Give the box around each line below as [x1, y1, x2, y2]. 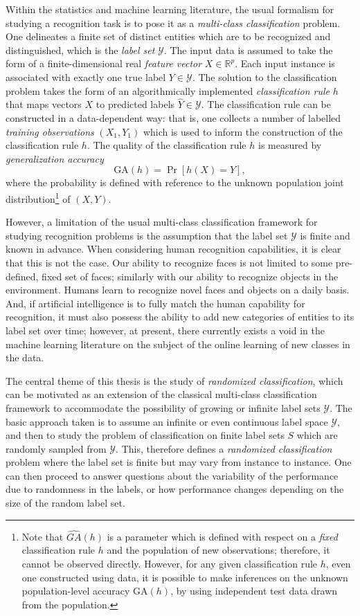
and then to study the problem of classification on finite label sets [6, 428, 285, 442]
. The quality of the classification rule [87, 138, 246, 152]
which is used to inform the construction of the [143, 124, 343, 138]
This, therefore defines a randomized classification [121, 441, 332, 455]
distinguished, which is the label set [6, 42, 155, 57]
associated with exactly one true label [6, 69, 166, 84]
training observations [6, 124, 94, 138]
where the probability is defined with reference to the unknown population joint [6, 175, 344, 190]
